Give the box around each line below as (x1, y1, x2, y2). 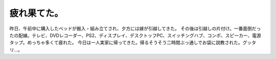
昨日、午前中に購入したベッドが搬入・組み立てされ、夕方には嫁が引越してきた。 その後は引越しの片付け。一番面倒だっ (9, 25, 261, 32)
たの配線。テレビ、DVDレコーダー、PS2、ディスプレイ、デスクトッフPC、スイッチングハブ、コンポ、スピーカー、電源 (9, 32, 262, 38)
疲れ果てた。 (9, 8, 64, 19)
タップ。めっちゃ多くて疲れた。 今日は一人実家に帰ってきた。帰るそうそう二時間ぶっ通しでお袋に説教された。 (9, 40, 243, 46)
